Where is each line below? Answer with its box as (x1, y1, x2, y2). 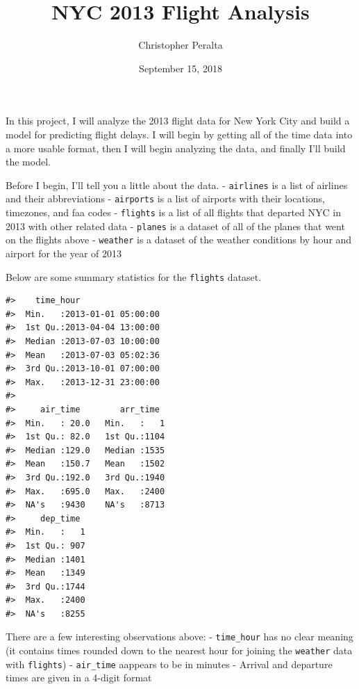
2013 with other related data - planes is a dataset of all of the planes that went (6, 218, 345, 233)
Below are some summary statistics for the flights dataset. (6, 269, 262, 284)
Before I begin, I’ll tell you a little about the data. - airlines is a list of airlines (6, 177, 348, 192)
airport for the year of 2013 (6, 245, 122, 260)
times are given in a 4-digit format (6, 670, 152, 685)
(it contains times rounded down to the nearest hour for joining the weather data (6, 643, 353, 658)
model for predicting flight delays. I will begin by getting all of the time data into (6, 127, 353, 141)
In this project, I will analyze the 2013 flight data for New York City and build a (6, 113, 350, 128)
